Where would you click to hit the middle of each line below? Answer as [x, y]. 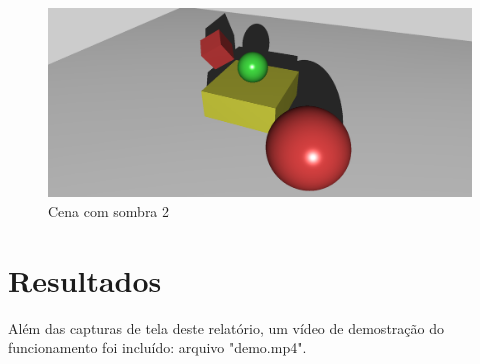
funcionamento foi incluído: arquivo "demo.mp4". [157, 347]
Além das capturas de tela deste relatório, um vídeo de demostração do [226, 327]
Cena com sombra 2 [109, 210]
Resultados [85, 279]
